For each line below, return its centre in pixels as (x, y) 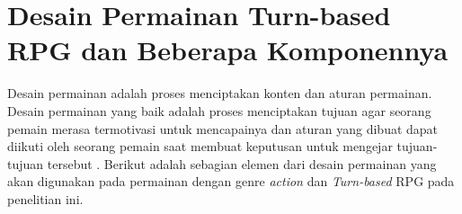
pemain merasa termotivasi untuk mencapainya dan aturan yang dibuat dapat (223, 128)
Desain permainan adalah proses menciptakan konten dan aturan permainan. (220, 93)
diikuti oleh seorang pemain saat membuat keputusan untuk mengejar (200, 146)
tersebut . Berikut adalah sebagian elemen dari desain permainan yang (242, 163)
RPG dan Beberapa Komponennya (228, 50)
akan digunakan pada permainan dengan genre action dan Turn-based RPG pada (231, 181)
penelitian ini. (45, 198)
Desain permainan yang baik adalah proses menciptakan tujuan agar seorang (219, 110)
